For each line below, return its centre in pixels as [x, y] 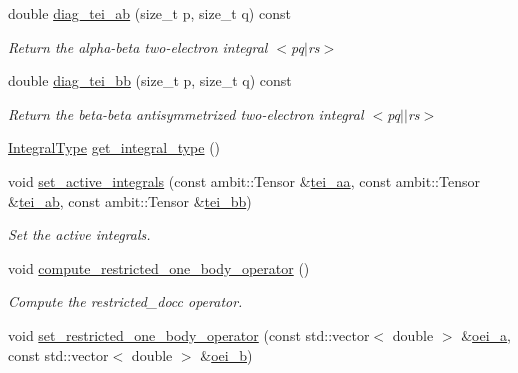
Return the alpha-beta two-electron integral [138, 46]
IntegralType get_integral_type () [114, 147]
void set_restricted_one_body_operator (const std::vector [189, 334]
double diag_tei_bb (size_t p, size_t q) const [150, 80]
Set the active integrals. [79, 234]
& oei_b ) [226, 354]
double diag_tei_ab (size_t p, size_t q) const [149, 13]
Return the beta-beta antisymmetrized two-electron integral [186, 113]
